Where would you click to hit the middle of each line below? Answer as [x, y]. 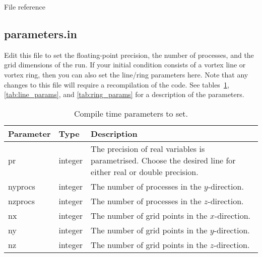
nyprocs [22, 186]
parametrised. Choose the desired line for [163, 160]
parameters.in [41, 33]
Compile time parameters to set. [131, 113]
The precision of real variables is [148, 148]
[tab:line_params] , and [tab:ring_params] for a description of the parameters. [124, 94]
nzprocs [22, 201]
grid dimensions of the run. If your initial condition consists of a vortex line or [125, 65]
